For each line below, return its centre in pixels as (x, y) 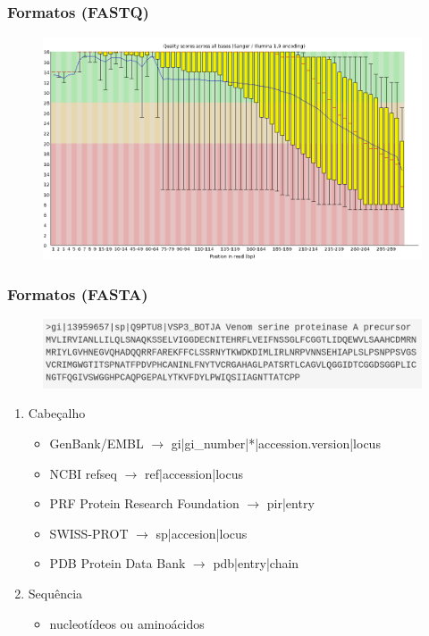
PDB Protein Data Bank (118, 563)
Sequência (55, 594)
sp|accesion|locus (202, 533)
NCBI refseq (83, 473)
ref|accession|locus (194, 473)
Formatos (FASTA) (78, 294)
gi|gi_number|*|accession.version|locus (276, 444)
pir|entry (290, 503)
